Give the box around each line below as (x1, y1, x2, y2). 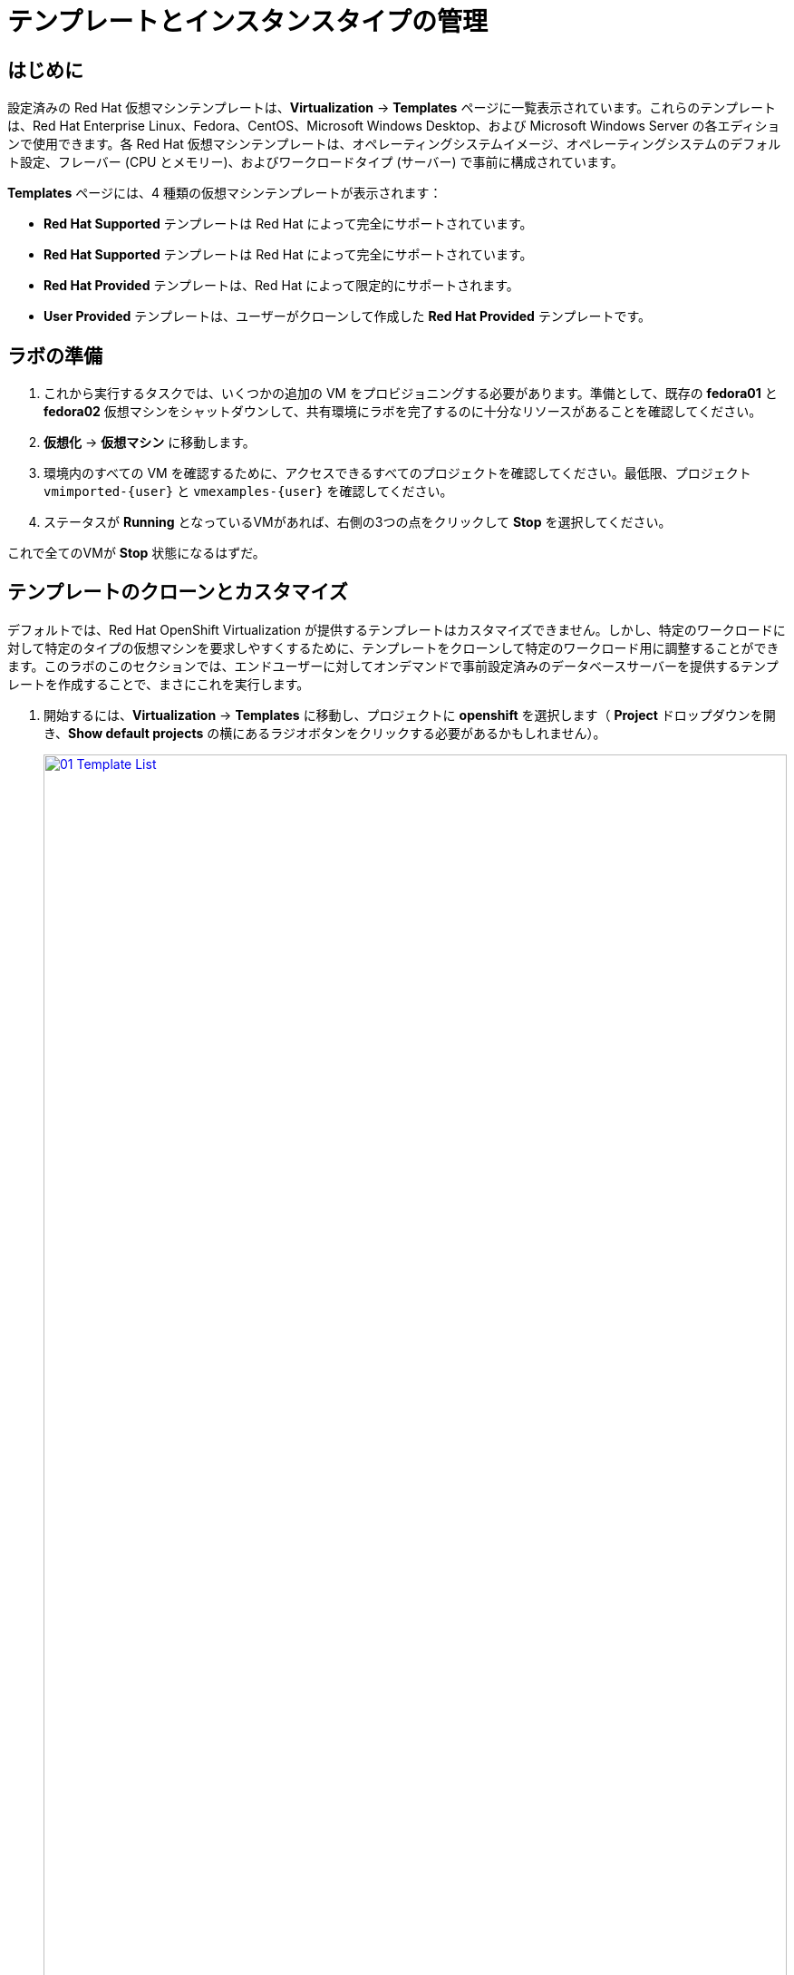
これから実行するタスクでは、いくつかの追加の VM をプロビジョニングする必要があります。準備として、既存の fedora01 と (44, 385, 778, 402)
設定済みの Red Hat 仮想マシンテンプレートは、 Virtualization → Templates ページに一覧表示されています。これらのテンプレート (7, 100, 776, 116)
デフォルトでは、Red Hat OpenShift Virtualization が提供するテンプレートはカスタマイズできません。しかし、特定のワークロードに (7, 621, 786, 637)
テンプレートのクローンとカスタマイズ (7, 580, 348, 604)
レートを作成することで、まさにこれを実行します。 (7, 676, 310, 692)
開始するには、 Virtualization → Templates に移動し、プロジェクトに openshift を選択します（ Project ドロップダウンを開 (44, 706, 776, 723)
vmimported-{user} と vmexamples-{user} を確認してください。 (44, 483, 453, 500)
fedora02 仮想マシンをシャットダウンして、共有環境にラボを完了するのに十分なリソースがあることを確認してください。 (44, 404, 762, 420)
